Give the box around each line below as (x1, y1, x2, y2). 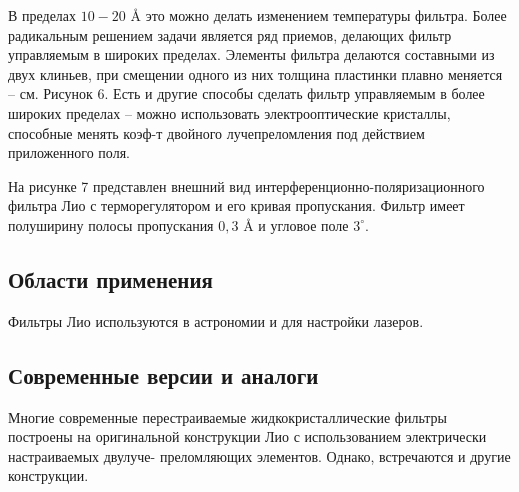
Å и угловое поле (243, 214, 349, 235)
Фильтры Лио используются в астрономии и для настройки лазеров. (8, 310, 424, 331)
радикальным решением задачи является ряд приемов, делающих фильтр (8, 24, 452, 45)
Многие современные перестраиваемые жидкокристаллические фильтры (8, 406, 447, 427)
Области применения (8, 263, 213, 294)
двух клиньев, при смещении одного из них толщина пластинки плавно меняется (8, 63, 503, 84)
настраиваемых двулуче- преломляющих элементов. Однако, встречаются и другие (8, 445, 511, 466)
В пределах (8, 5, 77, 25)
